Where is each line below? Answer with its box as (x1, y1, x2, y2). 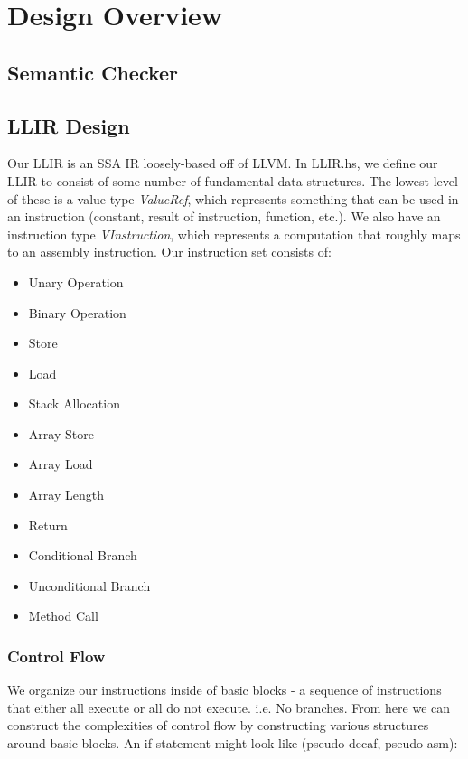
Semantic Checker (7, 58, 179, 86)
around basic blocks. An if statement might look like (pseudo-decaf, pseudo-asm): (7, 734, 458, 753)
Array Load (28, 454, 93, 473)
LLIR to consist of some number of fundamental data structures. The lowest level (7, 171, 458, 190)
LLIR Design (7, 111, 130, 139)
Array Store (28, 424, 94, 443)
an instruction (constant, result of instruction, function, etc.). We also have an (7, 207, 441, 226)
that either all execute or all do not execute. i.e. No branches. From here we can (7, 698, 451, 717)
